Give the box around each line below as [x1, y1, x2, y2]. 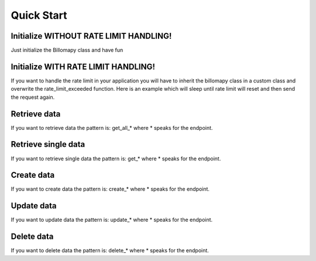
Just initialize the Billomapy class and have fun [11, 47, 123, 54]
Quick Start [11, 9, 67, 22]
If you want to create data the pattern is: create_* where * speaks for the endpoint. [11, 186, 210, 193]
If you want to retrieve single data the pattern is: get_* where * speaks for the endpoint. [11, 155, 221, 162]
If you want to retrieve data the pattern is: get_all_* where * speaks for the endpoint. [11, 124, 213, 131]
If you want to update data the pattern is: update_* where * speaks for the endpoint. [11, 217, 213, 224]
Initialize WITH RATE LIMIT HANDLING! [11, 61, 155, 71]
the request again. [11, 94, 55, 101]
